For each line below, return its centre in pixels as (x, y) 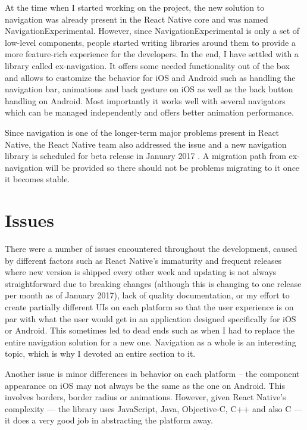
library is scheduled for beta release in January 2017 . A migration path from (145, 156)
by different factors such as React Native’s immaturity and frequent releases (143, 260)
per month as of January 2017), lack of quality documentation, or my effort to (147, 295)
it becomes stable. (37, 179)
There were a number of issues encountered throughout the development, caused (151, 249)
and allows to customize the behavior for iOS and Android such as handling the (150, 77)
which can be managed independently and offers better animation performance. (149, 112)
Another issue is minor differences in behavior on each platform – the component (152, 373)
